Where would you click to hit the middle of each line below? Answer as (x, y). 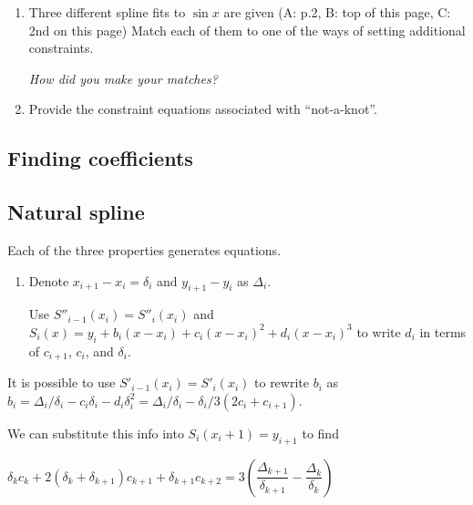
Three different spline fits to (107, 12)
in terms (443, 331)
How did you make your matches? (123, 78)
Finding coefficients (100, 158)
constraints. (61, 48)
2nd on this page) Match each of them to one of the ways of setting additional (247, 30)
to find (320, 433)
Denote (49, 280)
